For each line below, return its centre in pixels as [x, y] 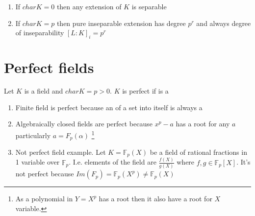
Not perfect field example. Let [61, 152]
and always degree [224, 23]
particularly [33, 135]
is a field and [44, 91]
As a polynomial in [44, 199]
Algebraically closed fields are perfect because [84, 124]
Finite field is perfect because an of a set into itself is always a [109, 107]
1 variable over [38, 162]
